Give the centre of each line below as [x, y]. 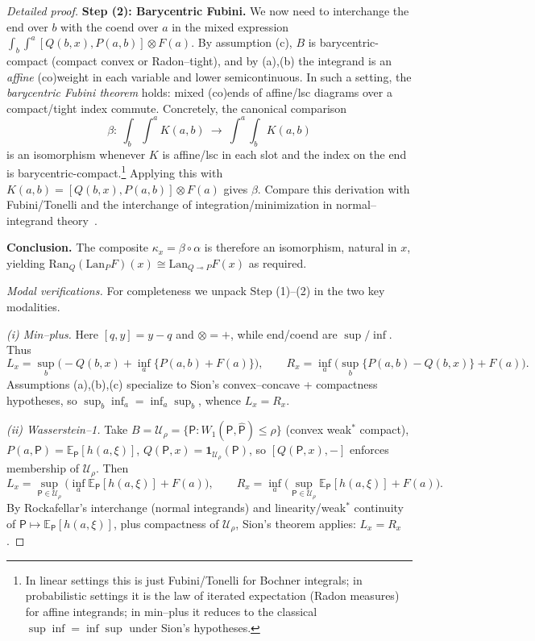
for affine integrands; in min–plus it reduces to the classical [171, 612]
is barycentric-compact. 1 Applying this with [115, 171]
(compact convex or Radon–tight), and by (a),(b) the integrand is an [221, 60]
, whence [220, 400]
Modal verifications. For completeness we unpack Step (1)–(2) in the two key [196, 291]
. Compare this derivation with [334, 188]
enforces [369, 450]
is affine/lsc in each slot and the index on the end [284, 154]
